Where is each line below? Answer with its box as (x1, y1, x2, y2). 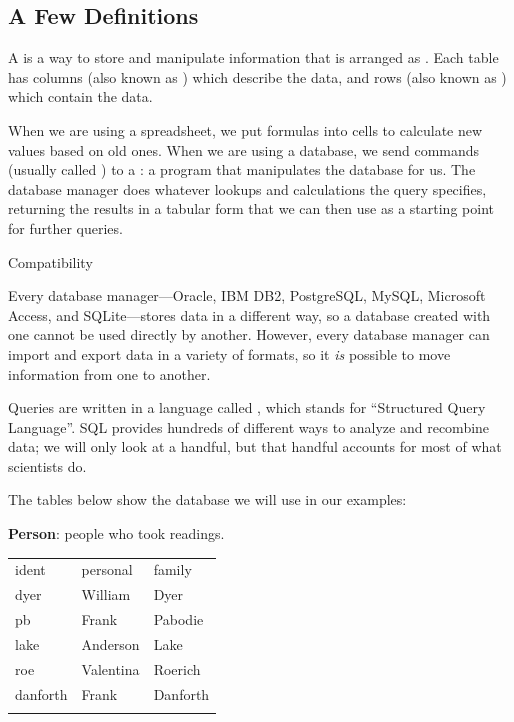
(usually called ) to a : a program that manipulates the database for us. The (8, 159, 476, 180)
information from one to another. (8, 363, 211, 384)
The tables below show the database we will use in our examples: (8, 489, 407, 510)
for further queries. (8, 217, 123, 238)
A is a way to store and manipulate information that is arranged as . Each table (8, 47, 499, 68)
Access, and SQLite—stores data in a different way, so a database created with (8, 304, 491, 325)
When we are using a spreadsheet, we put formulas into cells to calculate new (8, 119, 483, 140)
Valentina (81, 658, 140, 679)
